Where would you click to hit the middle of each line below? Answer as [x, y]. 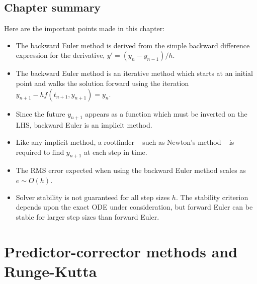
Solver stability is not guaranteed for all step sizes [93, 197]
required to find [40, 152]
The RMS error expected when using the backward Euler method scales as [131, 170]
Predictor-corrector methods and [121, 251]
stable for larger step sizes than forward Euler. [88, 216]
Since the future [40, 113]
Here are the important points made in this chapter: [84, 28]
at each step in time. [116, 152]
